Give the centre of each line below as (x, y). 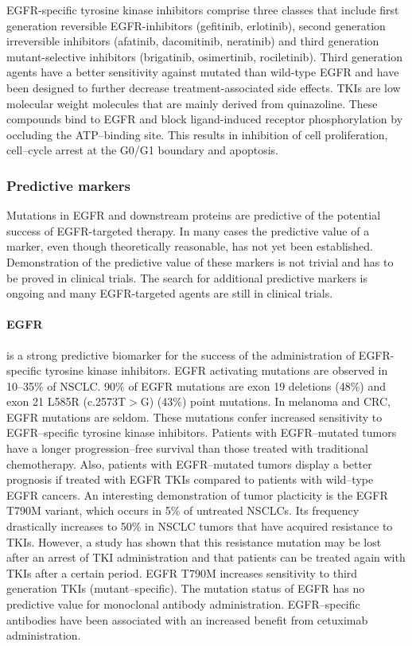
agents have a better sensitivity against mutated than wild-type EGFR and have (203, 72)
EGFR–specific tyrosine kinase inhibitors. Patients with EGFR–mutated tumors (202, 432)
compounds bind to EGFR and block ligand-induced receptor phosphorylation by (205, 119)
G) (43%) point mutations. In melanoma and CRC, (265, 401)
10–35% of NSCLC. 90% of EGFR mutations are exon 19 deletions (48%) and (196, 385)
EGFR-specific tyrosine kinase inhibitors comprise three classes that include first (203, 10)
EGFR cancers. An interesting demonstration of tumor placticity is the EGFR (197, 494)
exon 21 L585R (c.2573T (66, 401)
